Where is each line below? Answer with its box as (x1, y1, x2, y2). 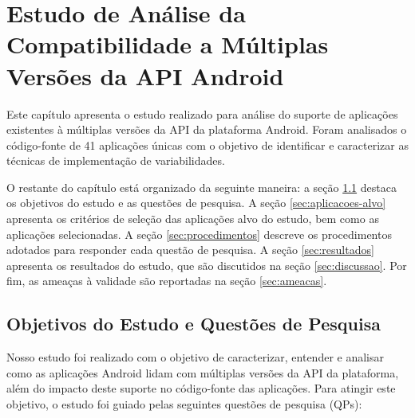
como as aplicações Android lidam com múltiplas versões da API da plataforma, (6, 364, 399, 381)
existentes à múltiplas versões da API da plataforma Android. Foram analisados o (6, 121, 407, 138)
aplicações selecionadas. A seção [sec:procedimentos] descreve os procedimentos (6, 225, 392, 242)
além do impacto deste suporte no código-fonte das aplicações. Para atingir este (6, 380, 396, 397)
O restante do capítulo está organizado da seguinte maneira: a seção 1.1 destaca (6, 178, 397, 195)
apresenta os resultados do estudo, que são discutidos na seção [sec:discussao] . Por (6, 256, 407, 273)
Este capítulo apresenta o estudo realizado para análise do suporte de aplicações (6, 105, 398, 122)
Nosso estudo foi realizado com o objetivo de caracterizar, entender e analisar (6, 349, 385, 365)
